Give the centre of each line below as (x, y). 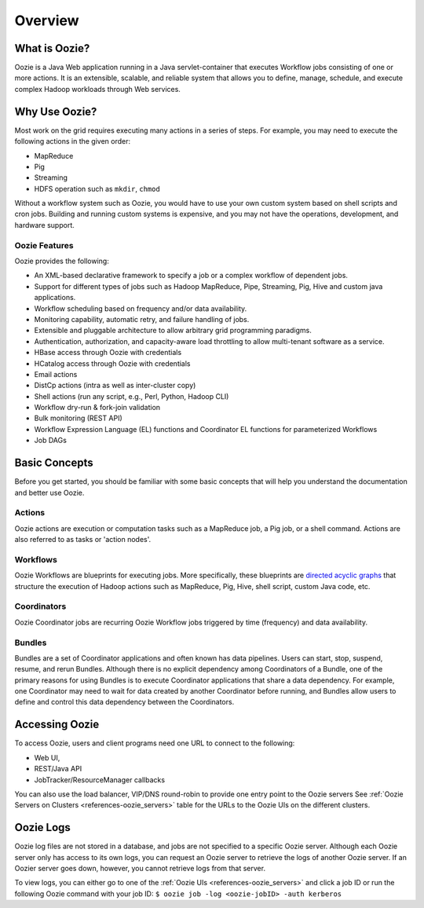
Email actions (56, 374)
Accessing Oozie (57, 725)
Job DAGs (50, 441)
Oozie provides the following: (62, 261)
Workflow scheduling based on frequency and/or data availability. (141, 308)
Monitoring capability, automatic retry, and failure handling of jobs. (142, 319)
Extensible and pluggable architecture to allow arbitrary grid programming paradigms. (173, 331)
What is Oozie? (52, 48)
